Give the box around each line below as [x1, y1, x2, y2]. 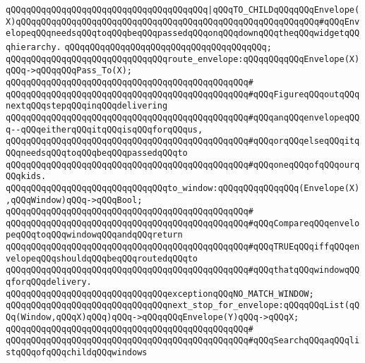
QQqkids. [6, 171, 47, 182]
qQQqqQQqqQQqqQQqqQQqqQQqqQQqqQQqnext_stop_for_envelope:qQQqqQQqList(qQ [6, 300, 360, 311]
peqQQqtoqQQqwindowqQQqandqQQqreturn [6, 230, 183, 240]
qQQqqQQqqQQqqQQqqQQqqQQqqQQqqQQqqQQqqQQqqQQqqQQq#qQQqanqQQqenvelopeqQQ [6, 112, 360, 123]
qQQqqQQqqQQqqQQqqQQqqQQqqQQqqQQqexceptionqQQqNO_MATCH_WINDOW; [6, 288, 314, 299]
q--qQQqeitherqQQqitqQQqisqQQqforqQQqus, [6, 124, 203, 135]
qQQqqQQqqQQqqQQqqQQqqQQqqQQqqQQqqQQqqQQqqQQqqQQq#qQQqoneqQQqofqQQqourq [6, 159, 360, 170]
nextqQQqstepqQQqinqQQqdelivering [6, 101, 168, 111]
